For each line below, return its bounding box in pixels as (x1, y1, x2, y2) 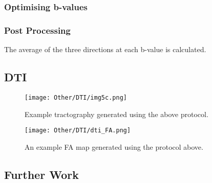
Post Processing (4, 24, 71, 36)
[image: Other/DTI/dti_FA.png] (25, 127, 131, 134)
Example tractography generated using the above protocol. (25, 108, 208, 119)
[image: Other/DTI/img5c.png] (25, 94, 127, 101)
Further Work (4, 166, 79, 182)
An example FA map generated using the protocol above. (25, 141, 203, 152)
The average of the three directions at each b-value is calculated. (4, 44, 206, 55)
